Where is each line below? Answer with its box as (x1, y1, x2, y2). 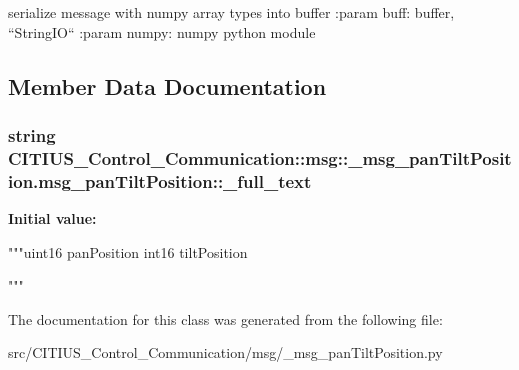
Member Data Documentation (8, 70, 327, 101)
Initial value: (8, 208, 97, 229)
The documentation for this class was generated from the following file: (8, 308, 443, 329)
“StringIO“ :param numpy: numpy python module (8, 21, 316, 42)
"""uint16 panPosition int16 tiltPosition (8, 241, 248, 262)
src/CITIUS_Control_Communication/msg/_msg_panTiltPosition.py (8, 342, 443, 363)
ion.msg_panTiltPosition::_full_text (8, 168, 312, 193)
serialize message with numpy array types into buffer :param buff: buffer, (8, 2, 455, 22)
